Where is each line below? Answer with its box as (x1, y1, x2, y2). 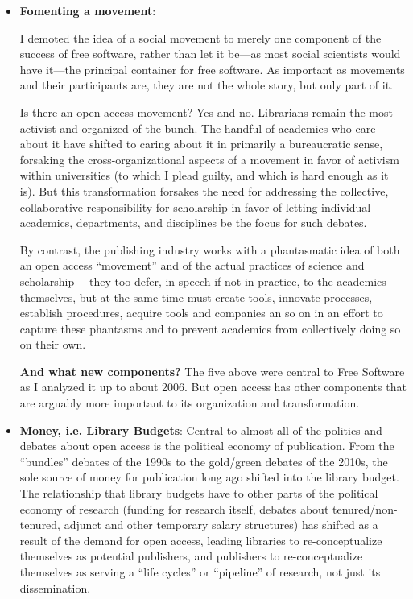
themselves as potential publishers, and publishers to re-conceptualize (19, 547, 363, 564)
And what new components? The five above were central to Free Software (19, 362, 405, 379)
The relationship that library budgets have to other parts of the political (19, 485, 378, 502)
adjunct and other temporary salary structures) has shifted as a (64, 516, 378, 533)
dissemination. (19, 579, 91, 596)
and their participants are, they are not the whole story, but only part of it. (19, 76, 394, 93)
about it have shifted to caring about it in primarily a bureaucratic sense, (19, 135, 383, 152)
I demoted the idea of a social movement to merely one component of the (19, 29, 382, 46)
